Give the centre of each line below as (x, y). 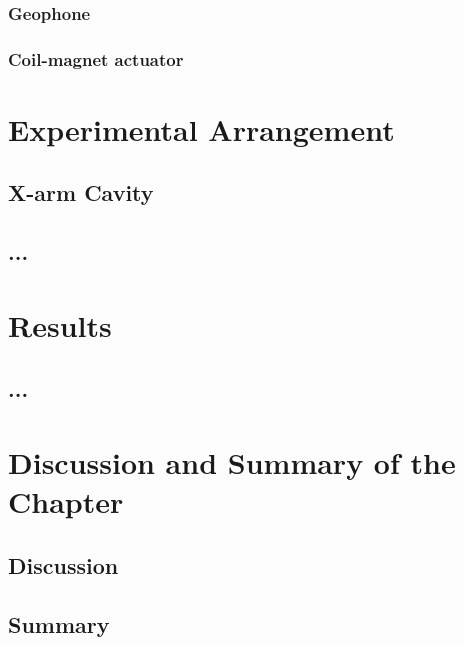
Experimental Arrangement (201, 128)
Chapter (66, 501)
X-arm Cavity (81, 192)
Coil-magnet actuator (96, 58)
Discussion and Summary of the (232, 461)
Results (60, 324)
